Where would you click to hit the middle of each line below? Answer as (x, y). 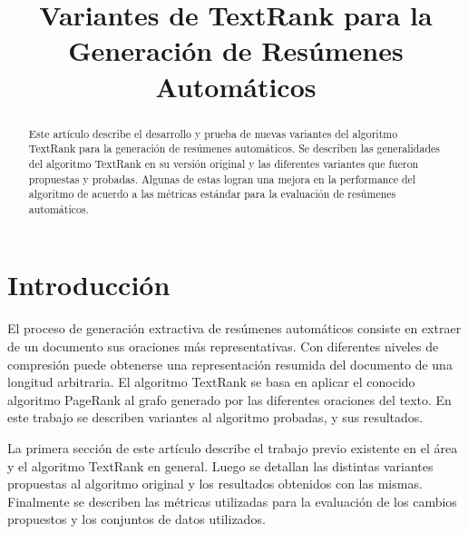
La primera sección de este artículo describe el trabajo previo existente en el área (233, 447)
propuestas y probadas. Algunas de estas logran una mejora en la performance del (222, 178)
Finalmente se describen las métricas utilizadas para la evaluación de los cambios (232, 501)
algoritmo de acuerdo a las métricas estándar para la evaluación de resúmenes (212, 194)
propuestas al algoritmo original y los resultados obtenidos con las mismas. (215, 484)
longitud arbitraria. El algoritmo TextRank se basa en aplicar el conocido (211, 382)
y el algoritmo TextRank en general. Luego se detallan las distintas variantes (220, 465)
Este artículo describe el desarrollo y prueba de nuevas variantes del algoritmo (213, 133)
